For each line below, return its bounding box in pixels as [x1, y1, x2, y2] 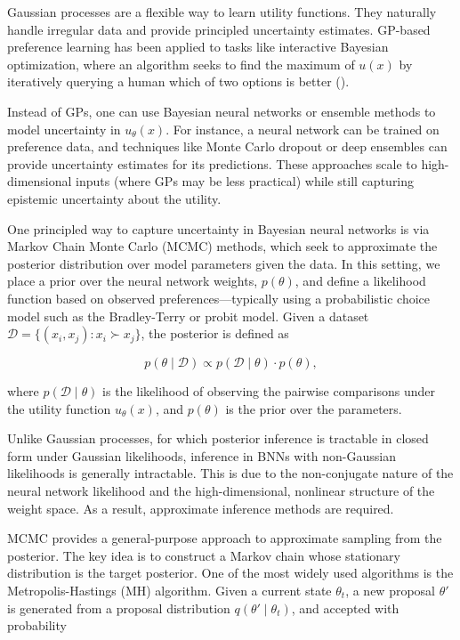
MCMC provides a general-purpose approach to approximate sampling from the [7, 529, 442, 547]
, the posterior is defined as [141, 324, 289, 343]
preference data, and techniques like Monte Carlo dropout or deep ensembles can [7, 137, 448, 156]
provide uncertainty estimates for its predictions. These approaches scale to [7, 154, 417, 173]
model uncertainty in [7, 119, 121, 138]
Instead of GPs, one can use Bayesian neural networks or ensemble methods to [7, 101, 436, 120]
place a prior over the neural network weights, [7, 271, 258, 290]
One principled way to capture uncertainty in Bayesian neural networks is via [7, 219, 430, 238]
